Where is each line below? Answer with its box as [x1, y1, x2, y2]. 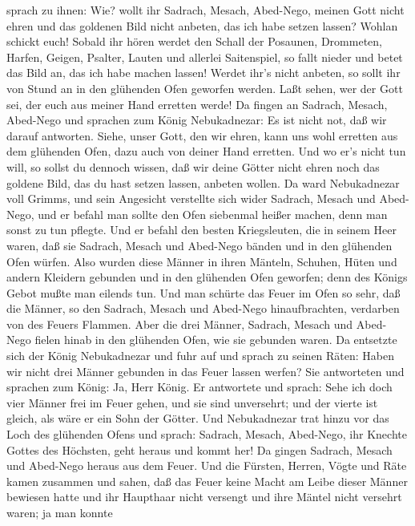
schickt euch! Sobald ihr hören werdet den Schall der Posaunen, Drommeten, [6, 33, 382, 50]
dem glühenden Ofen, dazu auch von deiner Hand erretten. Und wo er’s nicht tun [6, 143, 406, 160]
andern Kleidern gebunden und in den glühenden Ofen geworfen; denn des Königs [6, 269, 408, 285]
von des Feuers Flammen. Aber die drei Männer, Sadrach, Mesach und [6, 315, 353, 332]
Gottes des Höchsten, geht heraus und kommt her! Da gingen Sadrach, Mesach [6, 441, 393, 458]
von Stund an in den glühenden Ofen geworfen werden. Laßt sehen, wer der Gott [6, 79, 403, 96]
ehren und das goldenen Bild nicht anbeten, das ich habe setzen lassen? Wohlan [6, 17, 398, 34]
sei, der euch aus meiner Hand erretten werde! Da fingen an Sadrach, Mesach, [6, 95, 388, 112]
